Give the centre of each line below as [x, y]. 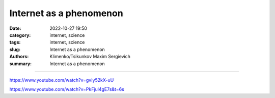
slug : [15, 49]
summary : [21, 64]
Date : [15, 28]
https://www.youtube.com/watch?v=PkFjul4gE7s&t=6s [67, 89]
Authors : [19, 57]
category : [20, 35]
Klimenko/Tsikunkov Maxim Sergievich [90, 57]
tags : [15, 42]
